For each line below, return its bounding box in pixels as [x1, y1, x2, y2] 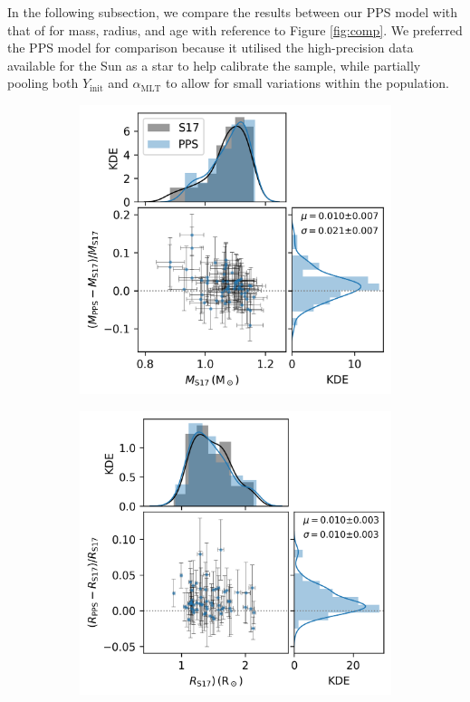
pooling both [7, 73, 79, 92]
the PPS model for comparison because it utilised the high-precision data [7, 38, 414, 57]
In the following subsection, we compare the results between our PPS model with [7, 3, 458, 21]
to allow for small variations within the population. [166, 73, 449, 92]
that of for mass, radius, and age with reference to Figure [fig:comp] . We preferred [7, 20, 463, 39]
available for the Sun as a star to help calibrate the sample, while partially [7, 55, 421, 74]
